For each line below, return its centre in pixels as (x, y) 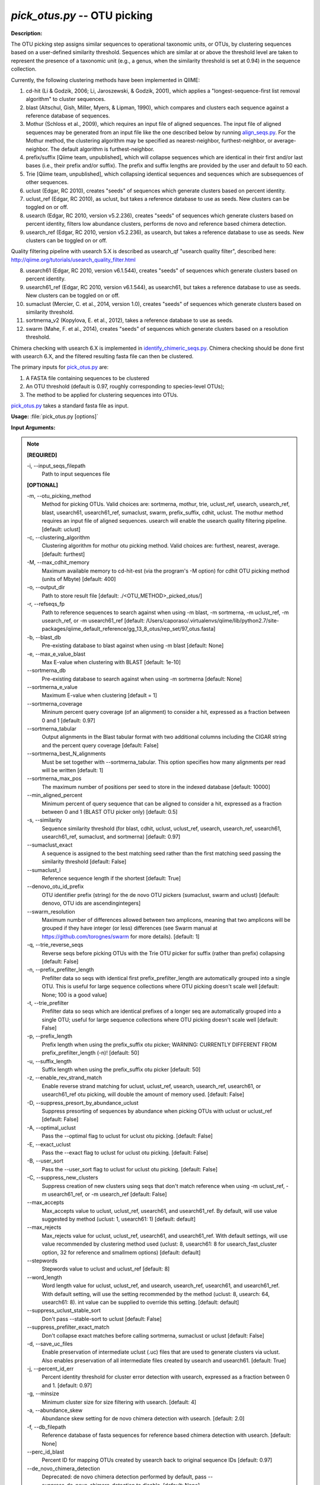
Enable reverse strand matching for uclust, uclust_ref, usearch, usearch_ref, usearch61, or (151, 1086)
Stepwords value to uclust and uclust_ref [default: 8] (106, 1269)
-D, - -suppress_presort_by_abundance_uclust (83, 1102)
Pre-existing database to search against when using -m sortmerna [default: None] (142, 679)
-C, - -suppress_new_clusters (63, 1178)
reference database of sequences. (68, 116)
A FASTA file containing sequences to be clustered (87, 378)
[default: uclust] (61, 529)
